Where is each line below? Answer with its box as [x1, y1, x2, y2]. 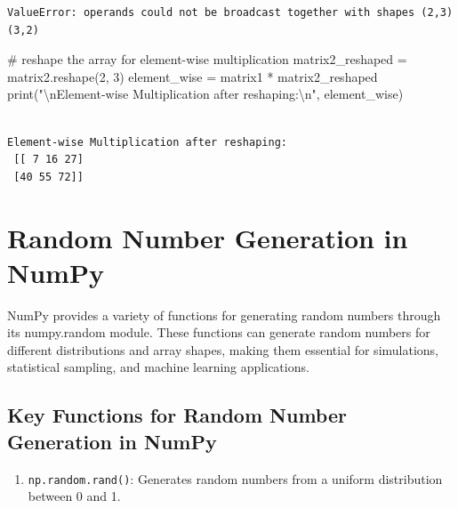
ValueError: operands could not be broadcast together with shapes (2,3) [7, 6, 454, 19]
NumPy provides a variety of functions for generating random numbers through [7, 305, 441, 324]
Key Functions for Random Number [7, 401, 347, 429]
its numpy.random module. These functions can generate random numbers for [7, 323, 430, 342]
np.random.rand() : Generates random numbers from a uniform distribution [28, 469, 443, 488]
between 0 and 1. [28, 487, 121, 505]
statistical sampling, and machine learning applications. [7, 358, 309, 376]
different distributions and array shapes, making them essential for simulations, [7, 340, 439, 359]
